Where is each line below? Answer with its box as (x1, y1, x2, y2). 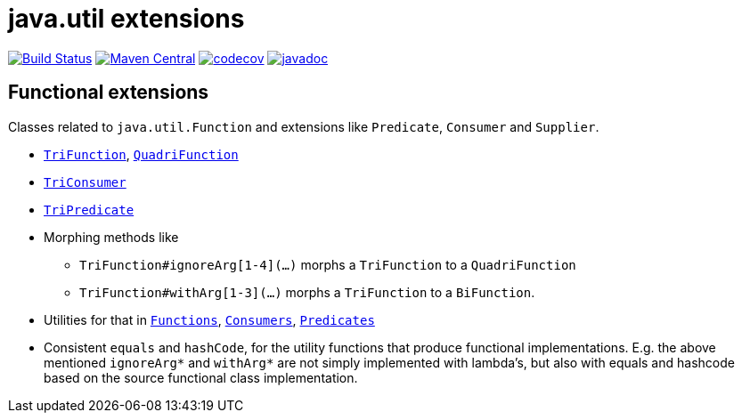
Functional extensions (8, 81, 209, 104)
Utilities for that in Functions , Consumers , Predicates (44, 311, 375, 327)
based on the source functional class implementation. (44, 369, 358, 385)
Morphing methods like (44, 229, 179, 245)
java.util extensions (8, 4, 245, 34)
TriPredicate (44, 202, 135, 217)
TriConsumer (44, 174, 126, 190)
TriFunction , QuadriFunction (44, 146, 239, 162)
